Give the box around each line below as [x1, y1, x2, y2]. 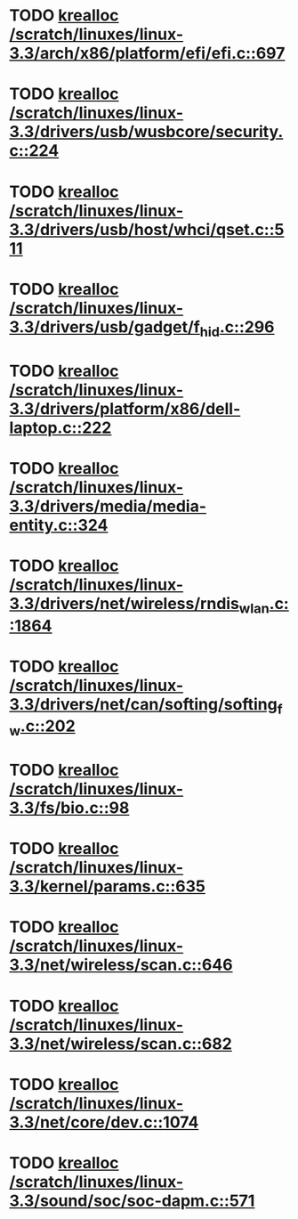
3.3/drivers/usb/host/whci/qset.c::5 [9, 219, 285, 240]
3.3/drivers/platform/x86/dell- [9, 398, 241, 419]
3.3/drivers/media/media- [9, 496, 207, 516]
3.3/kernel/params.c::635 [9, 876, 206, 897]
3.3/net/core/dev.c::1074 [9, 1112, 199, 1132]
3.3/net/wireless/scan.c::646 [9, 955, 233, 975]
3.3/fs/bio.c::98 [9, 798, 130, 818]
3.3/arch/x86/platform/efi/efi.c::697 [9, 44, 286, 63]
